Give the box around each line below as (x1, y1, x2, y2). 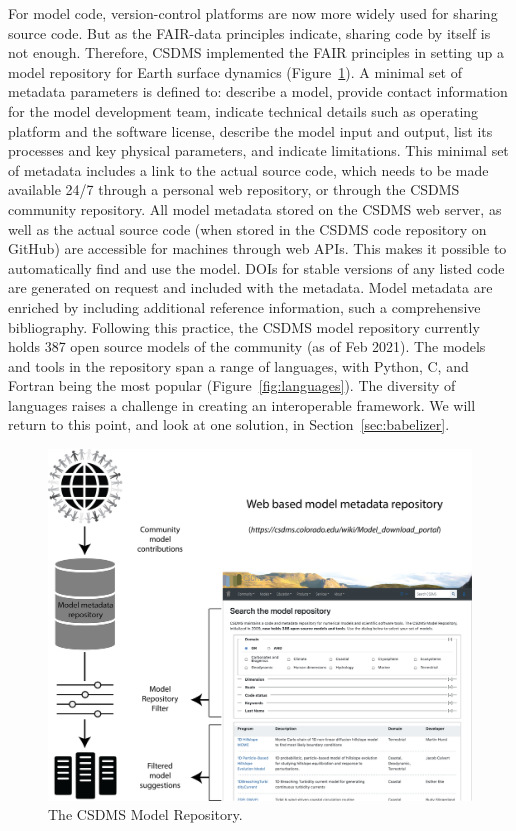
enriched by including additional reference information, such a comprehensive (8, 296, 481, 317)
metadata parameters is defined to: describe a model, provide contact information (8, 81, 508, 102)
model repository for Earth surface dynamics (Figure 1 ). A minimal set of (8, 61, 463, 82)
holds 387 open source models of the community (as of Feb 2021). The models (8, 336, 486, 357)
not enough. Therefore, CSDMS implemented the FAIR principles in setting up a (8, 42, 504, 63)
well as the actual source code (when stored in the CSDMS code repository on (8, 218, 487, 239)
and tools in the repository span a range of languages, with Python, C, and (8, 355, 469, 376)
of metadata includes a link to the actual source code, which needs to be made (8, 159, 489, 180)
